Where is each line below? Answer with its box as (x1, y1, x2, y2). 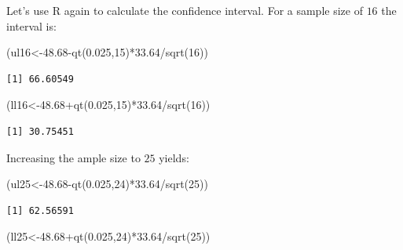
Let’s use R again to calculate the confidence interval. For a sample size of (6, 2, 363, 18)
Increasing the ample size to (6, 149, 141, 165)
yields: (159, 149, 189, 165)
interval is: (6, 17, 57, 34)
